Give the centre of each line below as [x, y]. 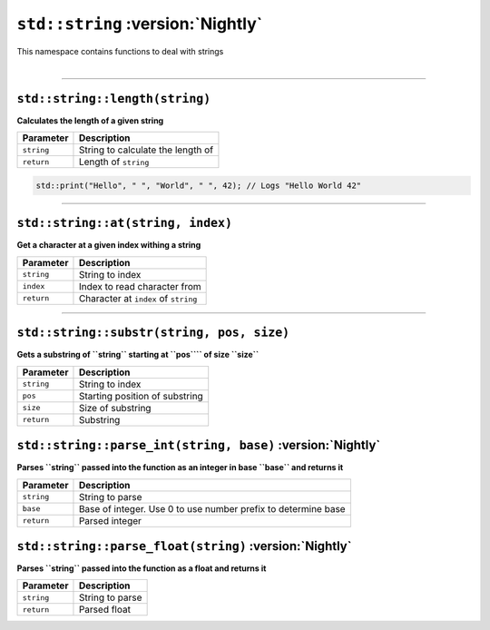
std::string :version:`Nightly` [140, 24]
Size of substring [115, 408]
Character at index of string [138, 298]
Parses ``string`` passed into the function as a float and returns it [142, 568]
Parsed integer [110, 520]
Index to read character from [140, 286]
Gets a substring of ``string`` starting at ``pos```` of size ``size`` [138, 355]
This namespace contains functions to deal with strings [120, 51]
